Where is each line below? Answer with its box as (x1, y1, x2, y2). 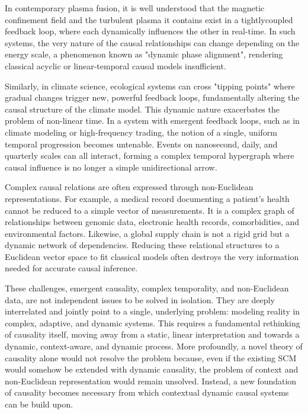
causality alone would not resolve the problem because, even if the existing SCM (5, 351, 297, 364)
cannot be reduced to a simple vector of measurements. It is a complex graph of (5, 204, 294, 216)
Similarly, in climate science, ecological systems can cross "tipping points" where (5, 79, 295, 92)
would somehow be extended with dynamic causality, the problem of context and (5, 363, 299, 376)
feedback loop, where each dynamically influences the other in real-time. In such (5, 25, 296, 37)
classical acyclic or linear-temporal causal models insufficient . (5, 59, 226, 72)
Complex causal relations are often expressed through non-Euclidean (5, 181, 254, 193)
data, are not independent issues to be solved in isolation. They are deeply (5, 293, 275, 306)
